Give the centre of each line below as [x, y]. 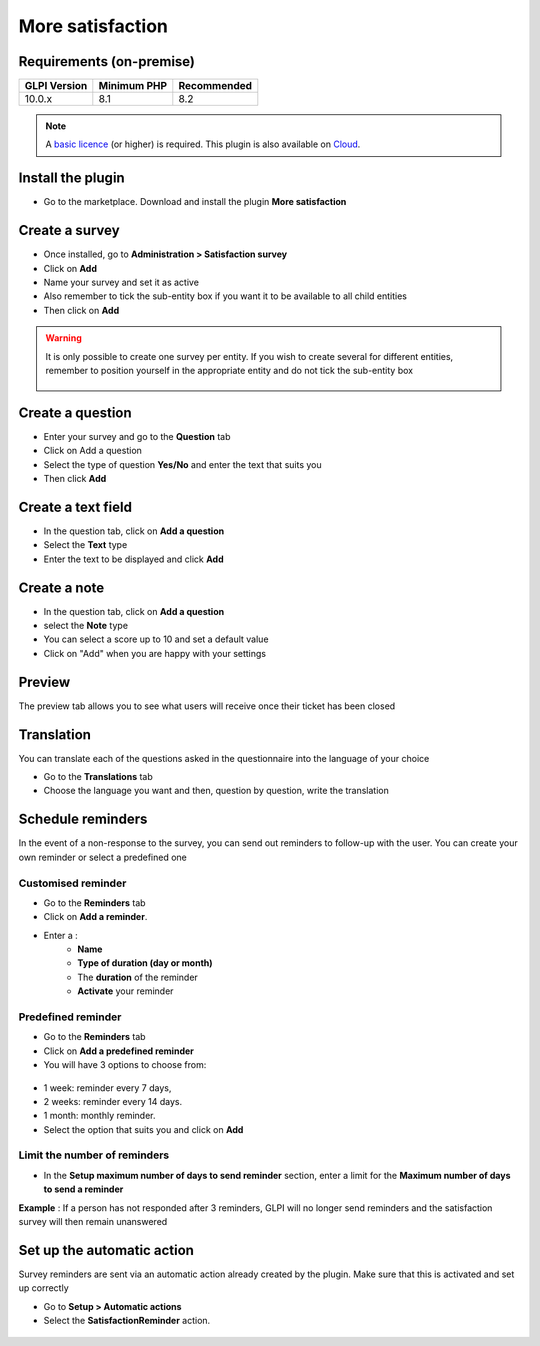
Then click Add [75, 479]
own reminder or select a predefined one [102, 857]
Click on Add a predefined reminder [118, 1051]
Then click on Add [81, 310]
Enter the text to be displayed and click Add [133, 559]
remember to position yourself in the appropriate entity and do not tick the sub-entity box [229, 370]
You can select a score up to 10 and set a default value [156, 639]
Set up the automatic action [106, 1250]
